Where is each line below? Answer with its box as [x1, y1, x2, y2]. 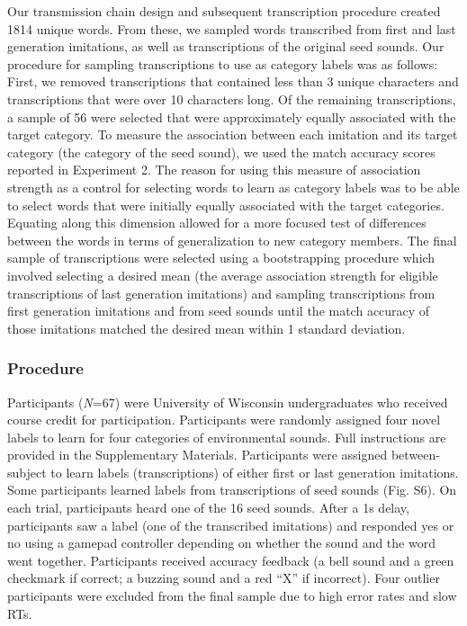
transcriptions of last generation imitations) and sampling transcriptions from [7, 283, 436, 302]
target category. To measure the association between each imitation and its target [7, 125, 458, 144]
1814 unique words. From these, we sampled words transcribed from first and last [7, 19, 456, 38]
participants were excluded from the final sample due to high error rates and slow [7, 586, 457, 605]
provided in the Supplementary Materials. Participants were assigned [7, 445, 388, 464]
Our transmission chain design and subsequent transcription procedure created [7, 2, 441, 20]
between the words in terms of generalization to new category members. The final [7, 230, 457, 249]
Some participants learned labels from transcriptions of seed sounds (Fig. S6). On [7, 480, 457, 499]
